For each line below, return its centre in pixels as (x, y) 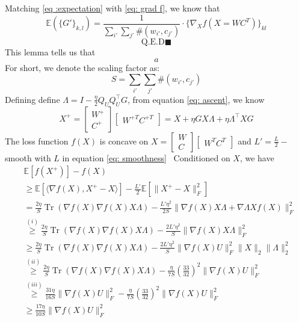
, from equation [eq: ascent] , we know (196, 99)
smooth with (28, 157)
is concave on (124, 141)
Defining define (32, 99)
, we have (257, 157)
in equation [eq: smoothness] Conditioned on (146, 157)
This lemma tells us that (50, 52)
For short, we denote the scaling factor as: (82, 67)
